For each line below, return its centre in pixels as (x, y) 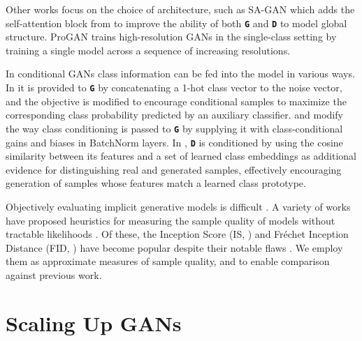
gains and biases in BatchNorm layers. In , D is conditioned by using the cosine (174, 142)
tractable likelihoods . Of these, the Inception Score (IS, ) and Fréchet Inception (177, 234)
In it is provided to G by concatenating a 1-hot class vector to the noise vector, (174, 88)
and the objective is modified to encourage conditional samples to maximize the (176, 101)
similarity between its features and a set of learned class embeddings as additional (181, 156)
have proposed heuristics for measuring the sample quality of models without (171, 220)
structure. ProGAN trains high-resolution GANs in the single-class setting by (171, 37)
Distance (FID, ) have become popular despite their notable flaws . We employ (174, 247)
